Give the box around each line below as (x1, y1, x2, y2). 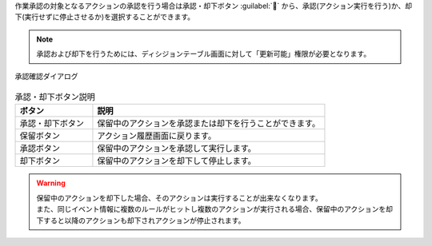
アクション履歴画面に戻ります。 (97, 130, 217, 141)
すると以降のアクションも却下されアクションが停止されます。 (42, 216, 246, 225)
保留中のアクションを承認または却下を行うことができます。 (97, 118, 321, 129)
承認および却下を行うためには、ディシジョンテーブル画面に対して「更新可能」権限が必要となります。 (36, 49, 371, 59)
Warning (36, 178, 66, 188)
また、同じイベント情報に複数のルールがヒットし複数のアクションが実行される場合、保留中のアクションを (36, 204, 386, 214)
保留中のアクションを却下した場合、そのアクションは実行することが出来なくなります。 (36, 192, 323, 203)
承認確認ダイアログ (14, 71, 78, 81)
